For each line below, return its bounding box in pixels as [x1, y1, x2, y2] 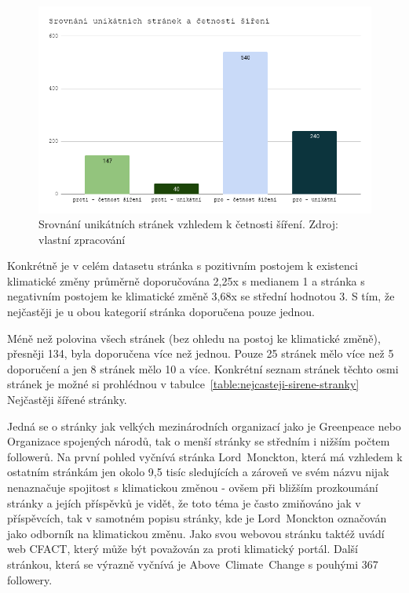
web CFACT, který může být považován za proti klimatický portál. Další [7, 540, 359, 557]
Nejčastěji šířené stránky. [7, 391, 127, 408]
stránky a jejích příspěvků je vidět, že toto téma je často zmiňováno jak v [7, 494, 361, 511]
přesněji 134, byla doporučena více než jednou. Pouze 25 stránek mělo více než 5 [7, 345, 394, 362]
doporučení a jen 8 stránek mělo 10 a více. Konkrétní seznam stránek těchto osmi [7, 360, 399, 377]
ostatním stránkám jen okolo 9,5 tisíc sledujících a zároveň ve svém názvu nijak [7, 464, 389, 480]
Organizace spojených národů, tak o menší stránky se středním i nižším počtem [7, 433, 390, 449]
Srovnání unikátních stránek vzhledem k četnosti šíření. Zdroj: [38, 216, 338, 232]
